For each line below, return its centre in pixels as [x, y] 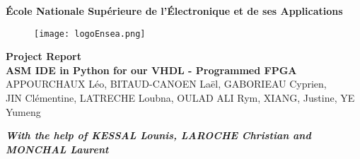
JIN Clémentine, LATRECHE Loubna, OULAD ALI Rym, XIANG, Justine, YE [180, 98]
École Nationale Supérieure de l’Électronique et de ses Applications [174, 11]
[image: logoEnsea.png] [90, 34]
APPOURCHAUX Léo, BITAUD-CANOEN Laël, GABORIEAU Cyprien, [166, 84]
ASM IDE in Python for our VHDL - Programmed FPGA [151, 70]
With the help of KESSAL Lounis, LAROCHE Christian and [158, 135]
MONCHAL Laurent [57, 149]
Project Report [44, 56]
